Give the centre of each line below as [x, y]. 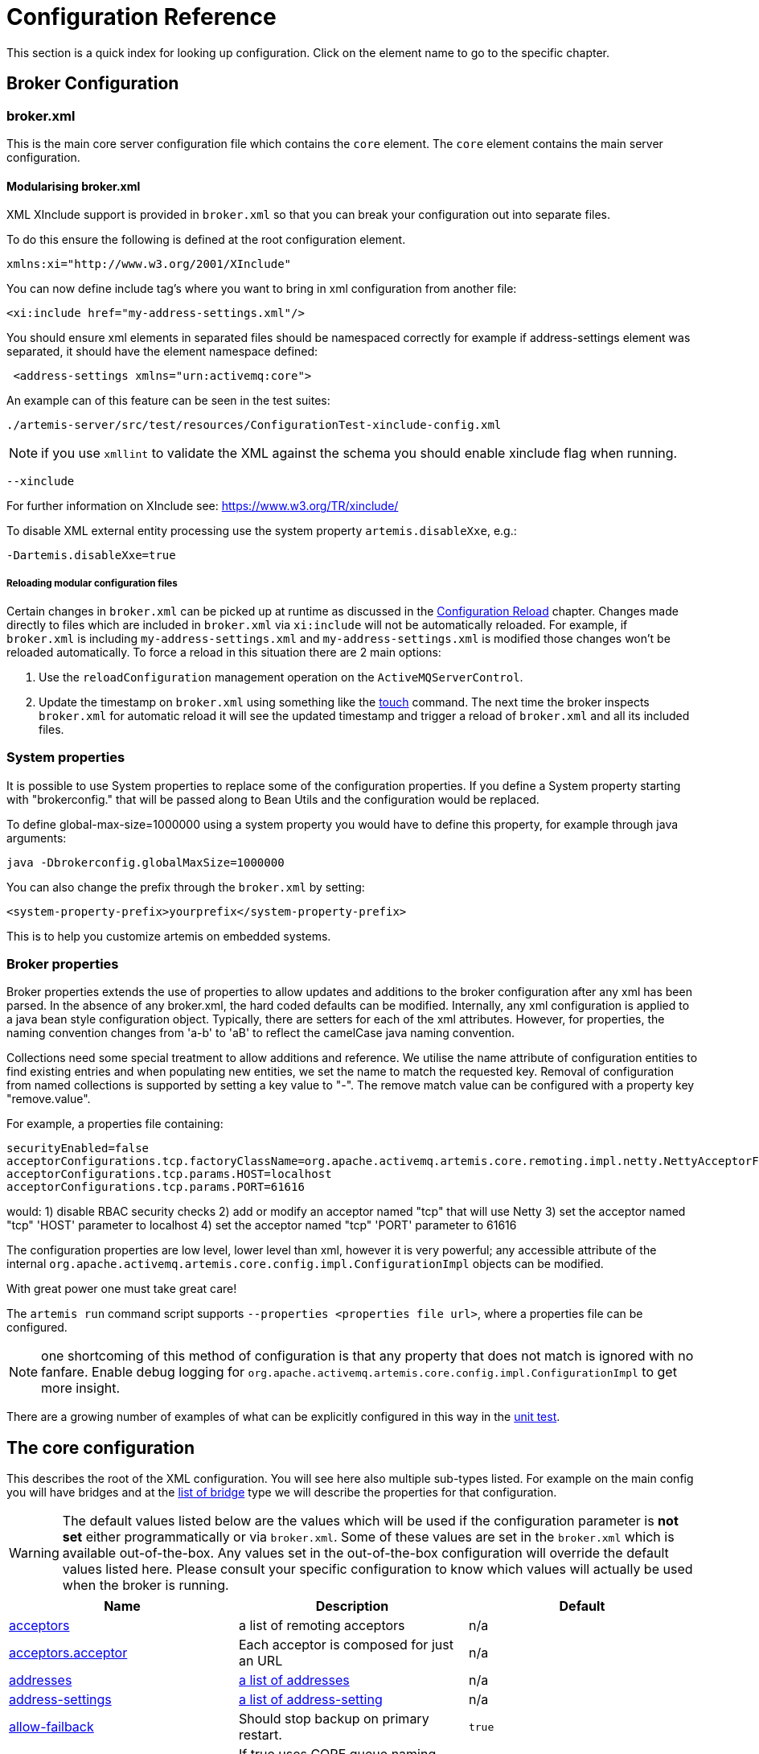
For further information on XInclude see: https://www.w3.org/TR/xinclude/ [203, 506]
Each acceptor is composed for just [346, 1645]
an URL [261, 1661]
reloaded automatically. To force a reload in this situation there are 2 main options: [224, 652]
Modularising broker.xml [74, 186]
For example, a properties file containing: [115, 1124]
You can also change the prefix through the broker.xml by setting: [186, 887]
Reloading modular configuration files [92, 583]
